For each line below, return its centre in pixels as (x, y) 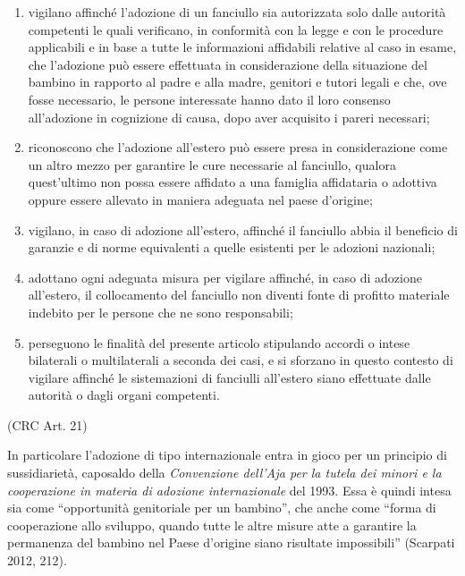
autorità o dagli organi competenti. (124, 395)
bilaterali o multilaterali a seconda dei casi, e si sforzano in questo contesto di (241, 360)
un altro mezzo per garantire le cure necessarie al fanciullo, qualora (212, 164)
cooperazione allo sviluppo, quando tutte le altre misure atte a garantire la (212, 525)
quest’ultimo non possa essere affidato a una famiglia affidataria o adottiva (232, 182)
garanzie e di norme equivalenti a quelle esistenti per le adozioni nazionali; (232, 247)
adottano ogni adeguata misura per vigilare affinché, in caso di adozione (225, 277)
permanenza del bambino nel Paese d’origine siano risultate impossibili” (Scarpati (231, 542)
